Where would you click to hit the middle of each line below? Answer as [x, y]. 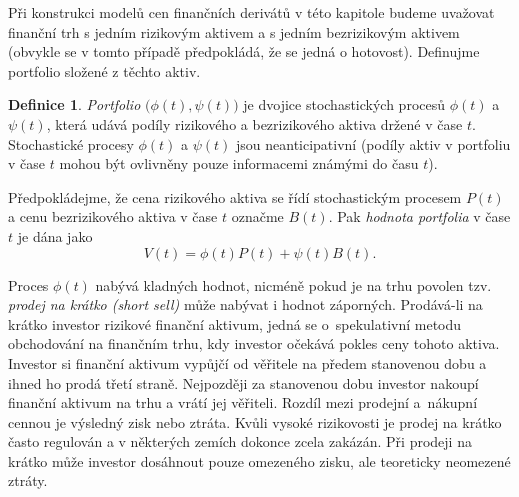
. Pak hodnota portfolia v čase [419, 216]
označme [257, 216]
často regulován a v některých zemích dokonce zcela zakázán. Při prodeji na [240, 441]
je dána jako [55, 235]
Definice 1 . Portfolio [74, 104]
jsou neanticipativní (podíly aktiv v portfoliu [373, 143]
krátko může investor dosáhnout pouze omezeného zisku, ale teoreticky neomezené [259, 460]
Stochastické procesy [71, 143]
